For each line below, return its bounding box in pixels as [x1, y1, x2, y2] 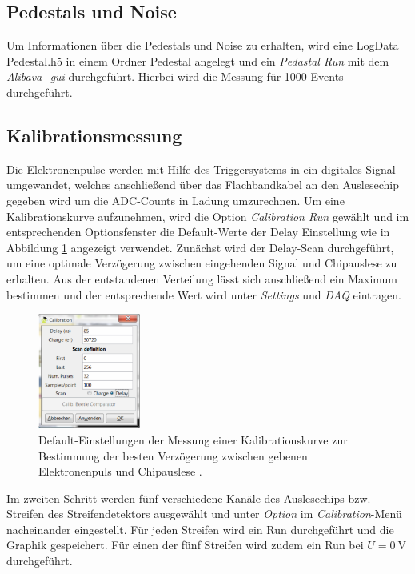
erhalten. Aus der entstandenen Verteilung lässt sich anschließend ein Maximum [6, 270, 398, 287]
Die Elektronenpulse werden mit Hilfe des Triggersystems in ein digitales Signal [6, 160, 396, 177]
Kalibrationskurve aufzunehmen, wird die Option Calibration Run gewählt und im [6, 207, 409, 224]
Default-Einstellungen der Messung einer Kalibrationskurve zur [38, 431, 348, 448]
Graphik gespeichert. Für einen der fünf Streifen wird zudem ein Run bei [6, 536, 364, 553]
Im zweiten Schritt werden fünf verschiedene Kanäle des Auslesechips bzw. [6, 489, 371, 506]
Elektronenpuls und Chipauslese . [38, 463, 202, 480]
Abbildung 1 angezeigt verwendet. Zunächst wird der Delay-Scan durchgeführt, [6, 239, 394, 255]
